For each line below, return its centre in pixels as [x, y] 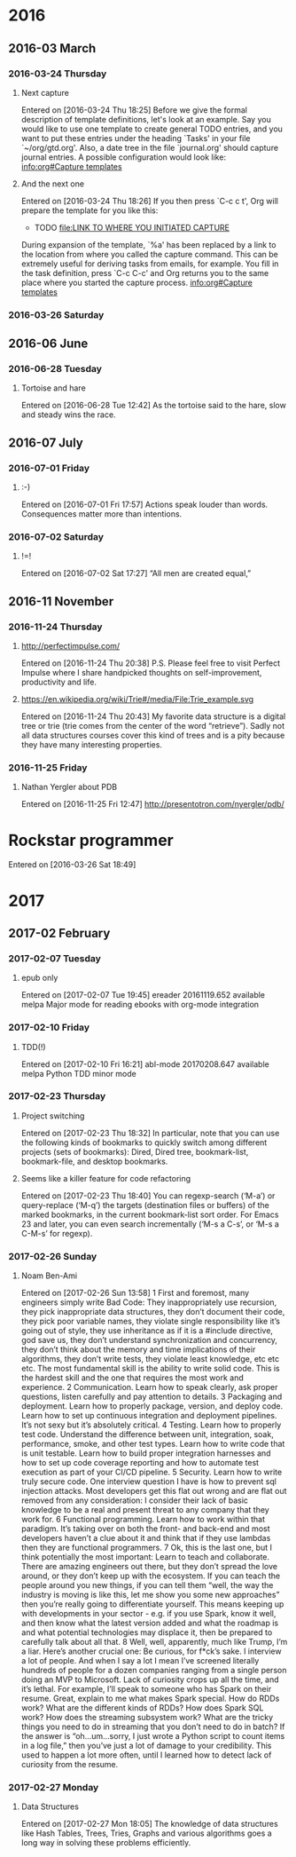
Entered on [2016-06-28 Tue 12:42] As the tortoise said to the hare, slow [154, 406]
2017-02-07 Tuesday [55, 958]
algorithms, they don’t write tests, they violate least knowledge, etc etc [150, 1359]
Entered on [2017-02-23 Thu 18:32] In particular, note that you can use [150, 1133]
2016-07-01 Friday [49, 468]
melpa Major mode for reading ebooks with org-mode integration [140, 1005]
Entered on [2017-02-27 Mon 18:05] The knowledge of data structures [149, 1824]
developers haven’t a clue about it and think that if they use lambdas [146, 1538]
